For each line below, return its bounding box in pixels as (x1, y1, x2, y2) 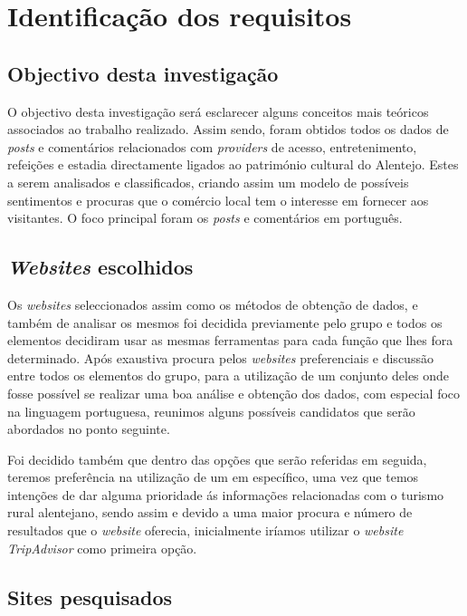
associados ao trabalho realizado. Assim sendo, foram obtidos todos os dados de (7, 120, 449, 139)
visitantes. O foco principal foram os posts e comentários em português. (7, 208, 403, 227)
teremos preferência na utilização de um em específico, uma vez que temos (7, 467, 419, 486)
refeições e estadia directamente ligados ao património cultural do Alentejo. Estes (7, 155, 459, 174)
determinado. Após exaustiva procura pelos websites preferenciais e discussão (7, 348, 434, 367)
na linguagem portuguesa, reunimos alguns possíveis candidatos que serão (7, 401, 415, 420)
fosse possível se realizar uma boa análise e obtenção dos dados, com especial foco (7, 383, 461, 402)
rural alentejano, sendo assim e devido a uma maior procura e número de (7, 503, 413, 522)
